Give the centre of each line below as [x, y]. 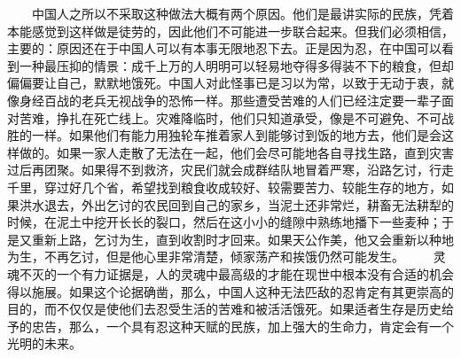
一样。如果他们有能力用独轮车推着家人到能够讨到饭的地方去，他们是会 [236, 135]
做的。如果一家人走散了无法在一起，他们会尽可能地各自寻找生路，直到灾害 [236, 152]
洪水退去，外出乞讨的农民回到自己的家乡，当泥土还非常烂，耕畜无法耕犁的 [236, 204]
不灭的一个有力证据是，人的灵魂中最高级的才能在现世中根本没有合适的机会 [236, 273]
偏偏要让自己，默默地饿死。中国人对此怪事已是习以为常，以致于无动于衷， [224, 83]
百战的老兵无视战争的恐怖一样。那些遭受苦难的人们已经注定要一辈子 [242, 100]
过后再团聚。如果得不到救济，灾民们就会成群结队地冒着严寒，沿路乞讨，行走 [230, 170]
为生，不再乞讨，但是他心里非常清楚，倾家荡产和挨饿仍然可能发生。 [206, 257]
